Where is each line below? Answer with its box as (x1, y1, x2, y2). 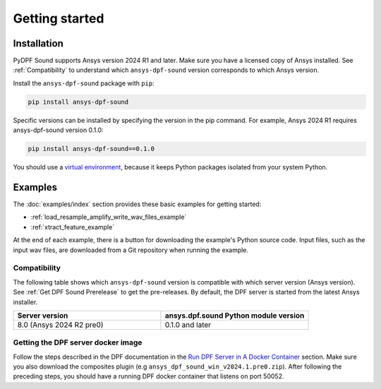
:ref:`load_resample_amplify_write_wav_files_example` (30, 213, 187, 222)
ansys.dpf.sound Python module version (164, 311, 305, 321)
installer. (13, 297, 38, 306)
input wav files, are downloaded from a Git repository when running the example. (13, 246, 249, 254)
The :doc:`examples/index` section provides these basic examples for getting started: (13, 200, 262, 208)
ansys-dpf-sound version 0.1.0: (13, 126, 104, 134)
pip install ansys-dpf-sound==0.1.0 (28, 145, 155, 153)
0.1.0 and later (164, 320, 212, 330)
